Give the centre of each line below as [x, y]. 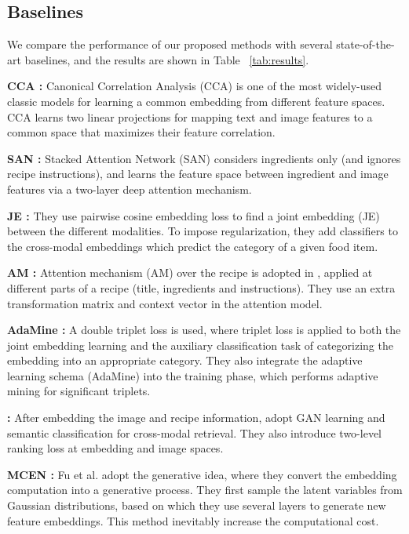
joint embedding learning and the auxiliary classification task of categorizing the [200, 345]
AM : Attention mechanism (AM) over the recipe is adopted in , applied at [190, 272]
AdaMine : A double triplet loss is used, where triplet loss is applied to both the [204, 330]
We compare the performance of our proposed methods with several [170, 44]
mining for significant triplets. [79, 391]
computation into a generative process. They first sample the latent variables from [205, 490]
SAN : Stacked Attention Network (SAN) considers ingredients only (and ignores [204, 158]
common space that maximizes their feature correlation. [141, 132]
